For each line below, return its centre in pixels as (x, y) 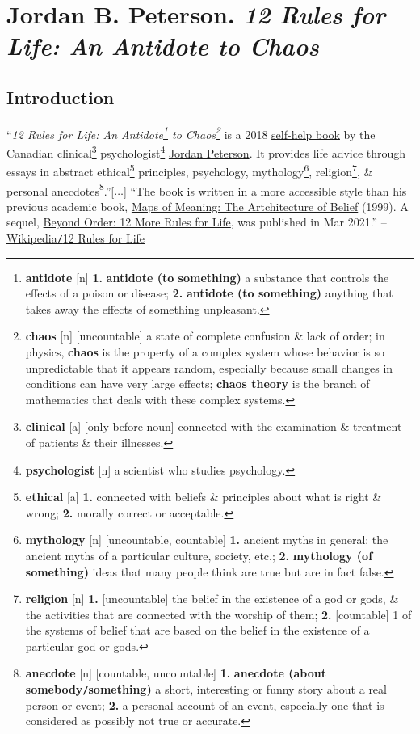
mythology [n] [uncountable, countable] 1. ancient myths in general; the (207, 540)
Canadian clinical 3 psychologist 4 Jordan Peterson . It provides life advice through (206, 152)
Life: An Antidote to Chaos (163, 46)
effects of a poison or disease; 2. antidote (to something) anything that (209, 293)
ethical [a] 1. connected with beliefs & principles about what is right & (204, 497)
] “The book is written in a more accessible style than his (265, 190)
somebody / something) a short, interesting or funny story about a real (206, 689)
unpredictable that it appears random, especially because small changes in (209, 367)
